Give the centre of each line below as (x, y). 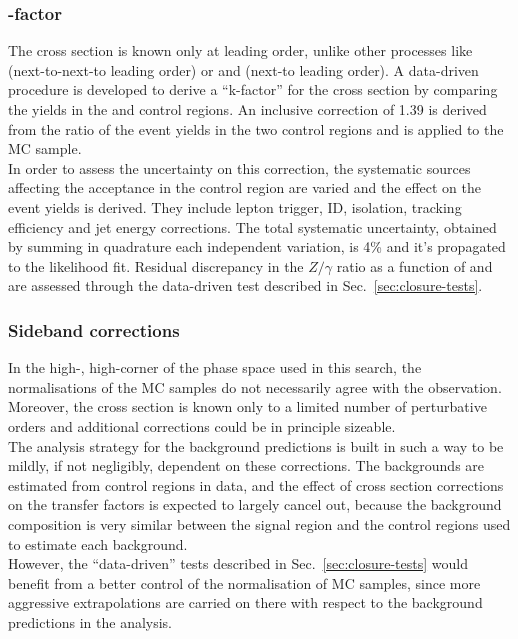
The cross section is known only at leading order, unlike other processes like (240, 50)
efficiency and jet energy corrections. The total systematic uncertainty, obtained (252, 226)
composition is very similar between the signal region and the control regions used (259, 523)
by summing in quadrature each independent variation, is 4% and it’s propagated (257, 246)
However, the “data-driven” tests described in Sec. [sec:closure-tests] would (238, 563)
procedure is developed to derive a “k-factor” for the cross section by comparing (253, 89)
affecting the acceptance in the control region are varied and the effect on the (244, 187)
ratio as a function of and (414, 265)
